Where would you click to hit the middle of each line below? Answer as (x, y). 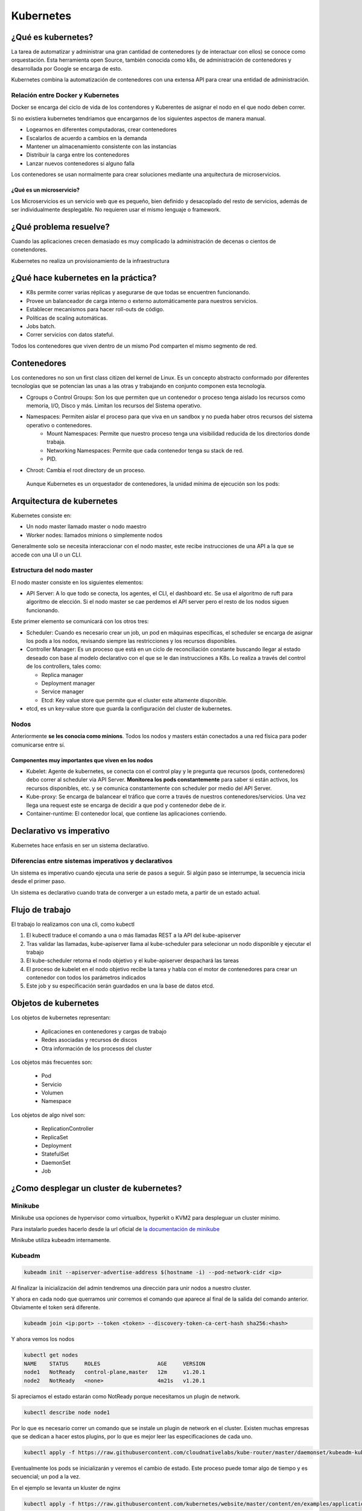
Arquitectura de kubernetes (65, 501)
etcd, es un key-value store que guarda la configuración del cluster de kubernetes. (129, 709)
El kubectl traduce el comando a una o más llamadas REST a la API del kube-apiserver (134, 935)
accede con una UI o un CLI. (46, 555)
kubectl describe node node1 (67, 1412)
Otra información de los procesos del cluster (97, 1048)
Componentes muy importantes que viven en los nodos (82, 760)
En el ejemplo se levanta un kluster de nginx (66, 1487)
